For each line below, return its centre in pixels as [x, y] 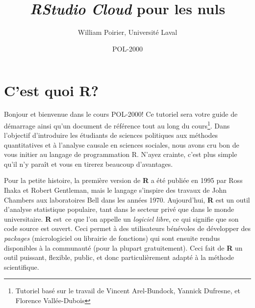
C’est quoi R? [51, 90]
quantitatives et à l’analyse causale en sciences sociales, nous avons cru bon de [122, 144]
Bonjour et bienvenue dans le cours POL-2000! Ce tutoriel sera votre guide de [121, 114]
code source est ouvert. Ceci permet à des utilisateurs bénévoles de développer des [127, 228]
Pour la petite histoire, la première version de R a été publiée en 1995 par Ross [123, 180]
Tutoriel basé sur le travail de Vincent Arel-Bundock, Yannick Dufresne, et [128, 291]
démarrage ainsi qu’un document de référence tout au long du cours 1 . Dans [117, 125]
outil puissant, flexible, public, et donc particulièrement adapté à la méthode [119, 257]
